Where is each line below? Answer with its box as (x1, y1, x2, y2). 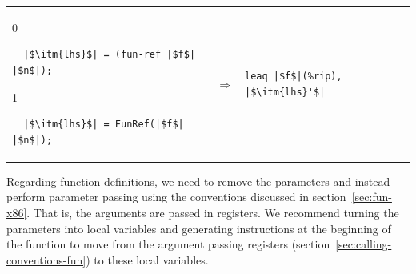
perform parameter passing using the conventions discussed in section (6, 188, 346, 205)
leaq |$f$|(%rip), (244, 70, 342, 82)
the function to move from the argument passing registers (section (6, 236, 330, 252)
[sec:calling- (335, 236, 392, 252)
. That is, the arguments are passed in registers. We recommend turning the (26, 204, 399, 220)
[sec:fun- (351, 188, 392, 205)
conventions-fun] (6, 251, 86, 268)
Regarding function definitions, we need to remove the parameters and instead (6, 172, 390, 189)
